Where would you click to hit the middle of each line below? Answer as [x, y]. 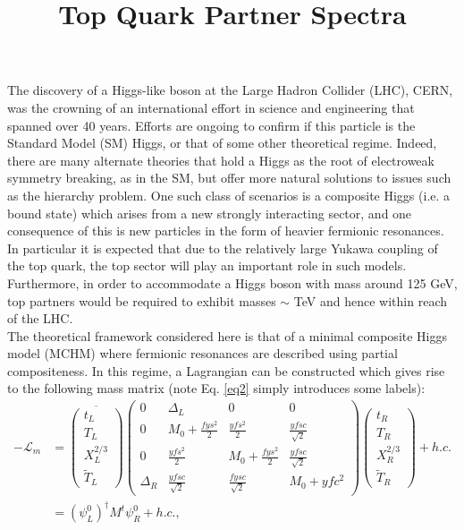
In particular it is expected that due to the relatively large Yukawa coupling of [223, 248]
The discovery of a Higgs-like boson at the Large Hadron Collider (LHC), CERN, [230, 90]
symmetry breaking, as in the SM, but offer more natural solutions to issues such [229, 178]
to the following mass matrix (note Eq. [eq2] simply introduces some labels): [216, 388]
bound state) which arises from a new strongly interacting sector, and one [210, 213]
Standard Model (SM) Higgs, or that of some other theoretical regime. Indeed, [222, 143]
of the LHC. [40, 318]
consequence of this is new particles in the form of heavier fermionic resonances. [226, 231]
